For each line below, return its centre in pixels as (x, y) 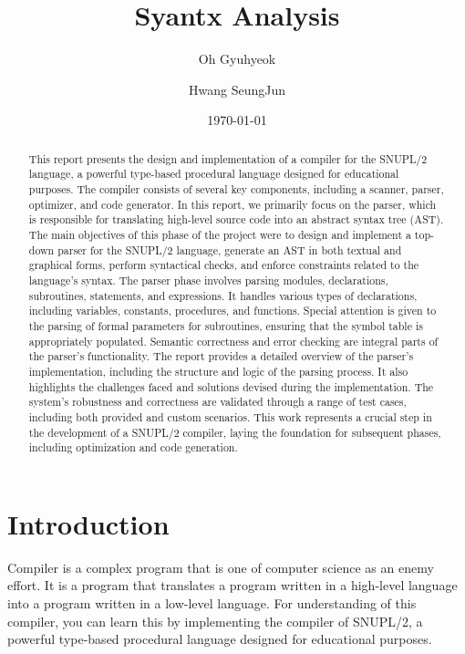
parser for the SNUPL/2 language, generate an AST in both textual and (230, 249)
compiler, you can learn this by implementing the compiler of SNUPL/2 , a (215, 621)
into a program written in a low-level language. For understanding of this (212, 602)
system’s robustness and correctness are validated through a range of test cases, (217, 402)
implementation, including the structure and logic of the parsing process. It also (218, 371)
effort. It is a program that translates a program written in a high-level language (232, 585)
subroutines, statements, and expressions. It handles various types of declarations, (223, 295)
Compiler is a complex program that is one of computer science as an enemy (221, 567)
